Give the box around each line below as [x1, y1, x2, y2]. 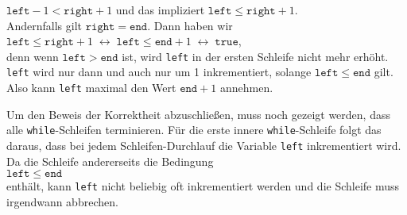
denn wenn [6, 48, 59, 64]
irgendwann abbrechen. [6, 193, 118, 209]
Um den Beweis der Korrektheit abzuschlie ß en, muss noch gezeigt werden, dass [6, 106, 390, 122]
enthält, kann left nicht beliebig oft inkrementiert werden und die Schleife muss [6, 178, 400, 194]
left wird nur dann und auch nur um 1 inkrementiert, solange [6, 63, 312, 80]
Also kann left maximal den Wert [6, 79, 176, 96]
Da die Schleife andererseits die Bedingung [6, 152, 214, 169]
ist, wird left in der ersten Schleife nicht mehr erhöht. [122, 48, 389, 64]
